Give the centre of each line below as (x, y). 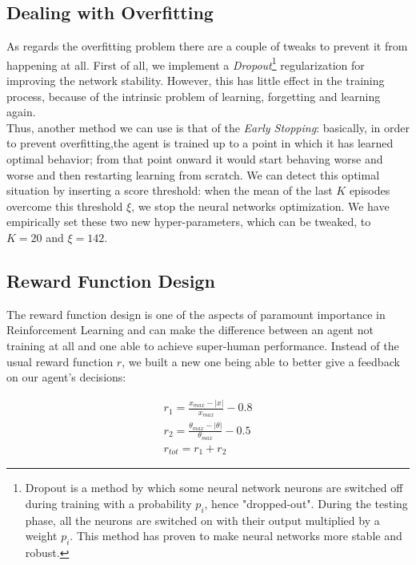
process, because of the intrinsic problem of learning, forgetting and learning (194, 96)
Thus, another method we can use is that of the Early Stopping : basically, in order (208, 127)
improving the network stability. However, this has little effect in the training (196, 81)
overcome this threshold (65, 206)
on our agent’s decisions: (66, 377)
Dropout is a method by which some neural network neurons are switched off (214, 488)
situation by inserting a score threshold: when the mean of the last (170, 190)
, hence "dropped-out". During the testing (306, 503)
